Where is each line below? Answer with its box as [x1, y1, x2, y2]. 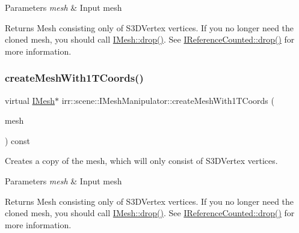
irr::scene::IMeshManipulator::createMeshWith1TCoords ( [61, 94, 274, 106]
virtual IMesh [5, 94, 55, 106]
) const [5, 134, 31, 147]
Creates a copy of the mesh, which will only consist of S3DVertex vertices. [5, 154, 278, 167]
